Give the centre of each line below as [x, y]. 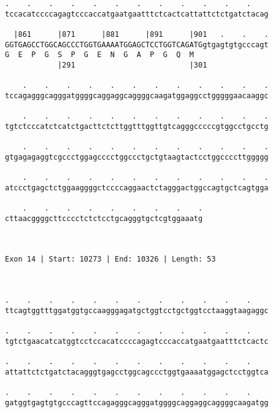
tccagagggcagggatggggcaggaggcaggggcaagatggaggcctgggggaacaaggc [137, 95]
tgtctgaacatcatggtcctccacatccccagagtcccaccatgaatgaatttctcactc [137, 341]
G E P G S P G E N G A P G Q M [99, 55]
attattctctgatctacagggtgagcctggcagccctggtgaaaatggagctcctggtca [137, 372]
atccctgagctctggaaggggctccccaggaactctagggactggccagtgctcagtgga [137, 188]
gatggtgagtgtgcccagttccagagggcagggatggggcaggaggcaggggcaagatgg [137, 402]
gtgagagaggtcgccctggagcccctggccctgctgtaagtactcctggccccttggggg [137, 157]
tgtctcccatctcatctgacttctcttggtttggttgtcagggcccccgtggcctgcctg [137, 126]
